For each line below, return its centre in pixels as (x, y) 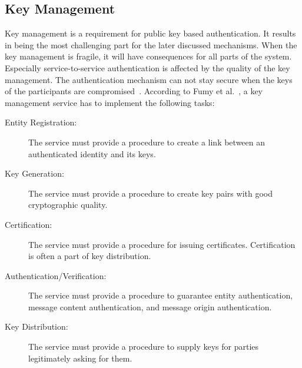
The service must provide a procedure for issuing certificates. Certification (162, 244)
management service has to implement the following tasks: (110, 102)
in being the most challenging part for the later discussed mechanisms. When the (151, 44)
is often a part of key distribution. (90, 256)
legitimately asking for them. (80, 358)
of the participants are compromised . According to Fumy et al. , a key (134, 91)
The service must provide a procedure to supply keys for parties (144, 347)
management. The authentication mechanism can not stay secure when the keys (149, 79)
